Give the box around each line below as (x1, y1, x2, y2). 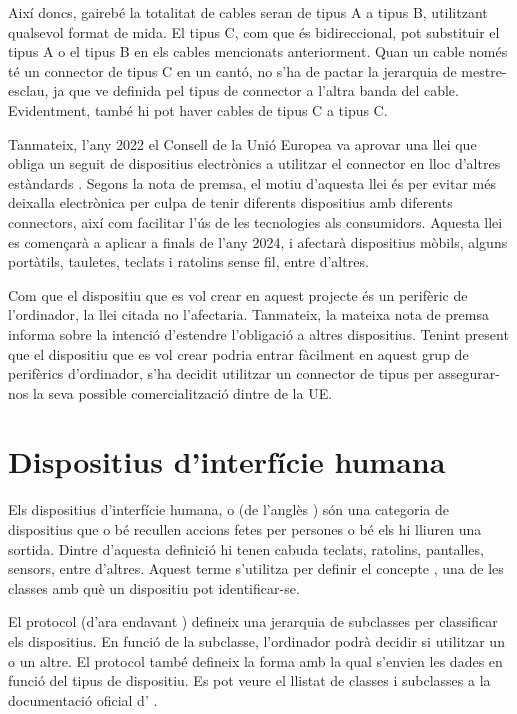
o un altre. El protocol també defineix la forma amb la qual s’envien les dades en (8, 650, 503, 671)
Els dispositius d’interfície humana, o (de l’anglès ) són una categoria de (8, 499, 449, 520)
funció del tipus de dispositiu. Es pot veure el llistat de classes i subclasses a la (8, 670, 491, 691)
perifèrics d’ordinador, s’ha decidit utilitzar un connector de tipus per (8, 363, 434, 384)
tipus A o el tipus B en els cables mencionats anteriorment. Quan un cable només (8, 41, 508, 62)
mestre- (461, 60, 507, 81)
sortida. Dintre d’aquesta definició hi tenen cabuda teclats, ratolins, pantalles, (8, 538, 484, 559)
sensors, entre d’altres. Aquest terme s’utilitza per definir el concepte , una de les (8, 558, 504, 579)
